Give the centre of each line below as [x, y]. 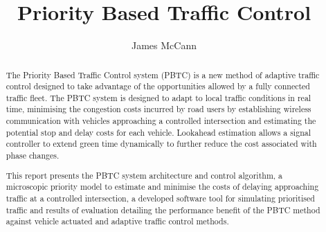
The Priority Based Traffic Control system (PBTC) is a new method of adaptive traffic [163, 74]
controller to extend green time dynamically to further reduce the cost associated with [161, 144]
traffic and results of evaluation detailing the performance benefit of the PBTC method [163, 209]
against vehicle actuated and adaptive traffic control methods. [117, 221]
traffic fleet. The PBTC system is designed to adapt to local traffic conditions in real [159, 97]
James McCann [164, 45]
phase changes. [33, 155]
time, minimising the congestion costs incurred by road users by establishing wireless [159, 109]
